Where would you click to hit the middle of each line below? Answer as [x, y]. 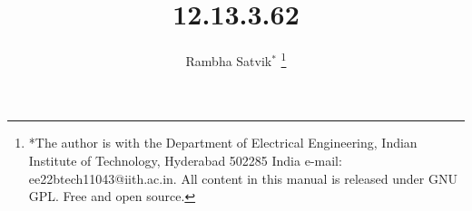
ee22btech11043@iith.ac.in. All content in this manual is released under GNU [243, 178]
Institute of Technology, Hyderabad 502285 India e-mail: [185, 160]
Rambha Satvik [229, 60]
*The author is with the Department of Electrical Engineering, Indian [223, 143]
